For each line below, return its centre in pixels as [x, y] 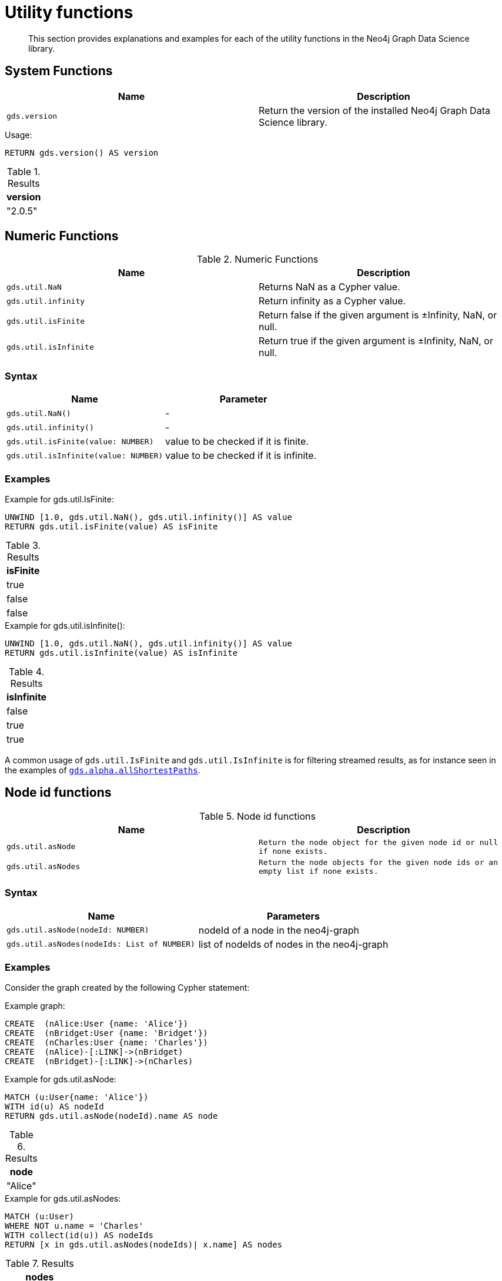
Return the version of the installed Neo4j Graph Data [374, 110]
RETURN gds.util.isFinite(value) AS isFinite [111, 526]
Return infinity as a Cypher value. [332, 301]
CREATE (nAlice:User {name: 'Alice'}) [96, 1024]
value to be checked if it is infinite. [241, 456]
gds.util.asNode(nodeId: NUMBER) [78, 930]
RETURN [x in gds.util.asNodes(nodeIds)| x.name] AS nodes [144, 1245]
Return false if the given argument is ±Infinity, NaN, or [378, 315]
